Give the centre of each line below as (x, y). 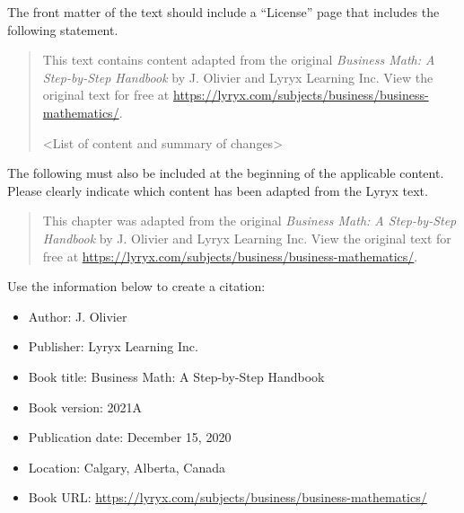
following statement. (63, 29)
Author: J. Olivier (78, 316)
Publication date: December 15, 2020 (130, 437)
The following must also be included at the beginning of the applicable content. (226, 173)
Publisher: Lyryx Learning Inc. (113, 346)
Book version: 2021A (85, 407)
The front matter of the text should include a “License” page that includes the (223, 12)
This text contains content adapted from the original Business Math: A (239, 60)
